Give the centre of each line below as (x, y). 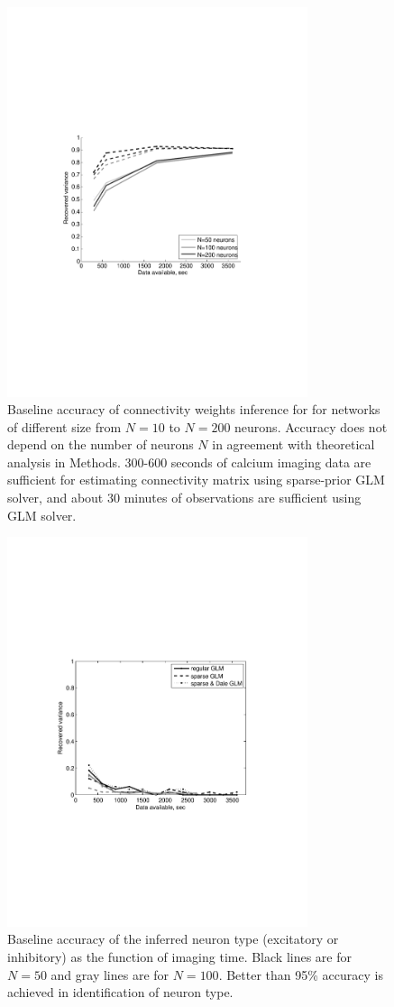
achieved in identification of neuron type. (120, 992)
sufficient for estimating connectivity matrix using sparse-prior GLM (196, 480)
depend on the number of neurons (101, 444)
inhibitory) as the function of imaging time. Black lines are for (179, 956)
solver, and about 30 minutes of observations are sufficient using (184, 498)
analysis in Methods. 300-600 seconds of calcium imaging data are (189, 462)
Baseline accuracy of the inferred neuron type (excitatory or (173, 939)
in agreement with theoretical (293, 444)
